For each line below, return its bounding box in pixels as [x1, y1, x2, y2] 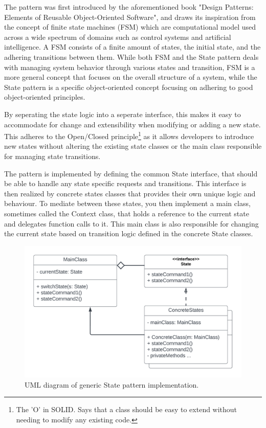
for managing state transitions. [4, 150, 101, 161]
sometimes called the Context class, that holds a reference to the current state [4, 208, 249, 218]
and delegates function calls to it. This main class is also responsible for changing [4, 218, 259, 229]
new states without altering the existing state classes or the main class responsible [4, 141, 262, 151]
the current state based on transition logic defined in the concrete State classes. [4, 228, 253, 239]
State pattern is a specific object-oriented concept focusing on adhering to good [4, 81, 253, 92]
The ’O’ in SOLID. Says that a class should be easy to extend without [16, 404, 237, 415]
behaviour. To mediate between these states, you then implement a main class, [4, 198, 251, 209]
